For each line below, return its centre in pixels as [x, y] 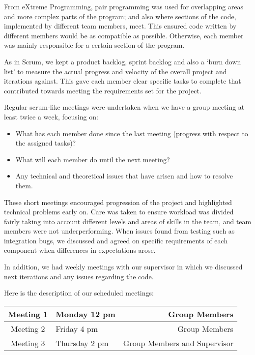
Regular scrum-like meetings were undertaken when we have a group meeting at [124, 107]
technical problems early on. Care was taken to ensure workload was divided [119, 212]
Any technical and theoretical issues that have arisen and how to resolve [124, 176]
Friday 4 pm [77, 328]
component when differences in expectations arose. [80, 250]
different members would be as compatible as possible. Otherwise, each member [124, 35]
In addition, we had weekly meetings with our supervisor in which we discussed [123, 267]
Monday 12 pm [85, 314]
